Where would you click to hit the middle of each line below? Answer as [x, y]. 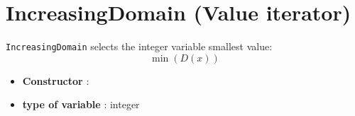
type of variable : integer [81, 104]
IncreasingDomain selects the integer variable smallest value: [139, 46]
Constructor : [56, 80]
